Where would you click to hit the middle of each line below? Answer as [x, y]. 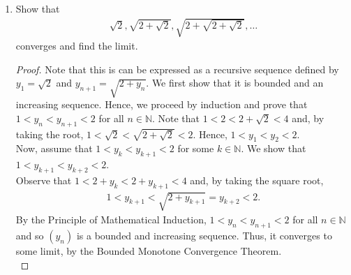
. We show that [274, 148]
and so [30, 236]
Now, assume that [54, 148]
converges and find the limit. [77, 46]
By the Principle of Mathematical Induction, [111, 220]
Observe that [44, 180]
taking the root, [50, 134]
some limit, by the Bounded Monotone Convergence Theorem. [149, 251]
